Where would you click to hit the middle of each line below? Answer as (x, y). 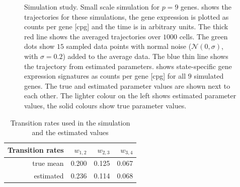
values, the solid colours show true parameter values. (105, 105)
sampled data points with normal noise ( (129, 46)
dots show (39, 46)
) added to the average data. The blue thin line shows (145, 56)
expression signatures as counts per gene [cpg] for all (105, 76)
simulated (209, 76)
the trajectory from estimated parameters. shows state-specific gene (128, 66)
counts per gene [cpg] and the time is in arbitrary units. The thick (126, 26)
